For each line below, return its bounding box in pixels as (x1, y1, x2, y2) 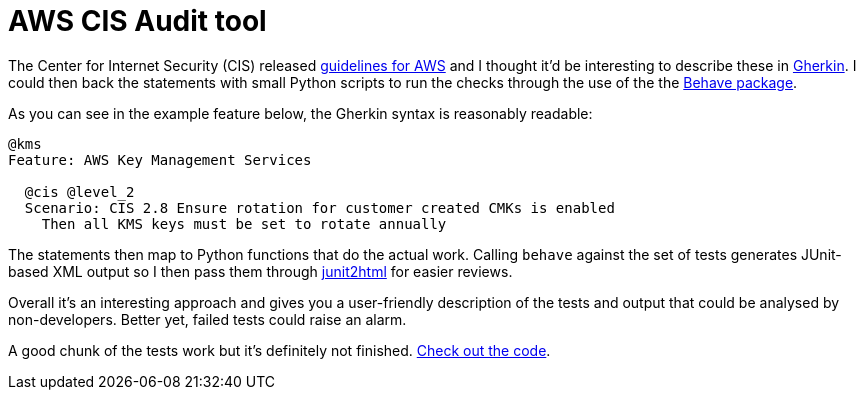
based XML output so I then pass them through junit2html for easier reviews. (8, 262, 513, 280)
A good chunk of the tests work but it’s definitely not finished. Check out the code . (8, 341, 551, 359)
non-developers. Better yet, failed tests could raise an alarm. (8, 310, 407, 328)
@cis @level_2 (24, 183, 135, 200)
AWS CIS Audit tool (8, 4, 267, 38)
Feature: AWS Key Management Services (8, 151, 312, 168)
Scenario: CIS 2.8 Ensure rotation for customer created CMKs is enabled (24, 199, 615, 216)
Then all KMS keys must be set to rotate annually (41, 215, 447, 232)
